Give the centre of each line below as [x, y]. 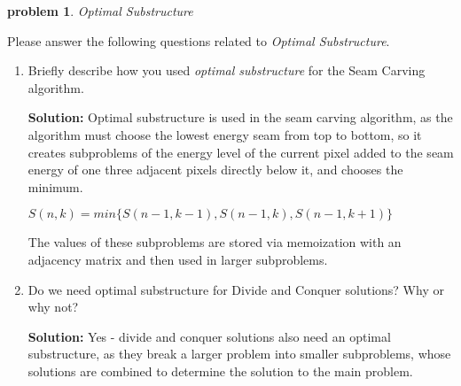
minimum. [55, 186]
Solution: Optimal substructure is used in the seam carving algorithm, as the [240, 117]
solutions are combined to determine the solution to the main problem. [220, 371]
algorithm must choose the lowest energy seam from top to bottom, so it [225, 134]
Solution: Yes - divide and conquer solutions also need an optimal [209, 336]
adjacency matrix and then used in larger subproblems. [178, 259]
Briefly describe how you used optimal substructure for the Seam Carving [227, 70]
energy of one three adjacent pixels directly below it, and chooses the [215, 170]
